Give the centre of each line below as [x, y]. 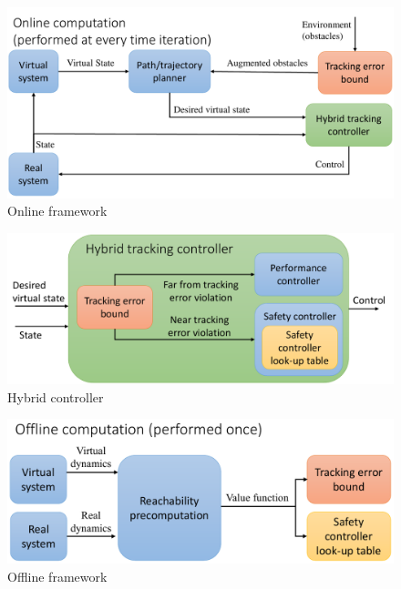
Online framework [57, 211]
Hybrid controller [56, 396]
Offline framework [57, 576]
